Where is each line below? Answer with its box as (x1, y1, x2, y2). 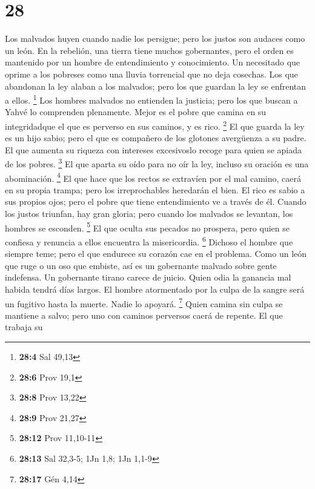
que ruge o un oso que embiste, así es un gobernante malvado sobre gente (5, 259, 277, 271)
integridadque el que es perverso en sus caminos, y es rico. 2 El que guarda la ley (5, 118, 305, 132)
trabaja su (5, 321, 43, 333)
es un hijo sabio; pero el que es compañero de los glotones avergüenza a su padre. (5, 131, 307, 144)
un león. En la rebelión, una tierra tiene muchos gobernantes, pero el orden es (5, 44, 294, 56)
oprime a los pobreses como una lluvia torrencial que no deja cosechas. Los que (5, 67, 298, 80)
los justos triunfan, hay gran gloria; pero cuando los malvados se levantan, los (5, 207, 293, 220)
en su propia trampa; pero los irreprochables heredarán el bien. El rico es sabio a (5, 183, 305, 196)
